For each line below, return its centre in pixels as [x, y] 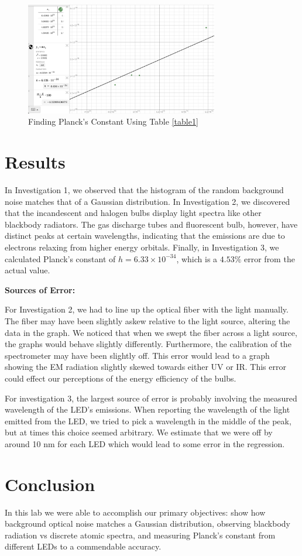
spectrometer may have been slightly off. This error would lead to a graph [137, 355]
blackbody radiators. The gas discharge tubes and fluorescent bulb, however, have [151, 224]
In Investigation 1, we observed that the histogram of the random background [144, 190]
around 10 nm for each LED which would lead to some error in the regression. [145, 443]
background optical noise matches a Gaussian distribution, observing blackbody [148, 524]
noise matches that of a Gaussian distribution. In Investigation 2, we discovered [147, 201]
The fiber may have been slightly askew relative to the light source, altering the [147, 320]
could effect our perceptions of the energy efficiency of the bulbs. [121, 378]
